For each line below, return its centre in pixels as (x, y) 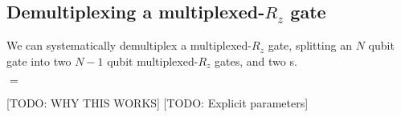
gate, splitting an (310, 45)
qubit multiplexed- (153, 61)
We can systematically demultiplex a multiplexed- (129, 45)
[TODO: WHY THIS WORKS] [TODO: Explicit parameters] (158, 103)
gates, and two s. (256, 61)
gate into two (39, 61)
